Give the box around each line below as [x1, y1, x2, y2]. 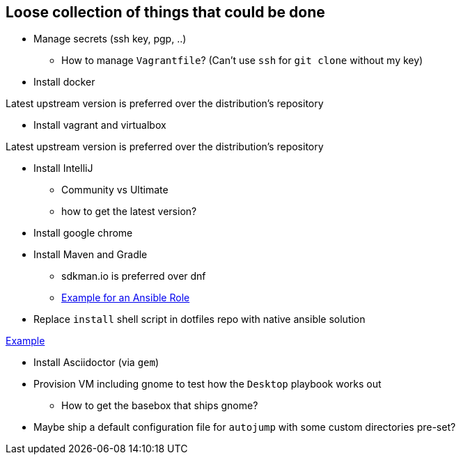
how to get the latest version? [61, 205, 197, 218]
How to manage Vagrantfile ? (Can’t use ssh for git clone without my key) [61, 54, 423, 67]
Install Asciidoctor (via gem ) [33, 356, 159, 369]
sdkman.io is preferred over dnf [61, 270, 206, 283]
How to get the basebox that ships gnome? [61, 399, 258, 412]
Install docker [33, 76, 95, 88]
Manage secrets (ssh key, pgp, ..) [33, 33, 187, 45]
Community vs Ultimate [61, 184, 169, 196]
